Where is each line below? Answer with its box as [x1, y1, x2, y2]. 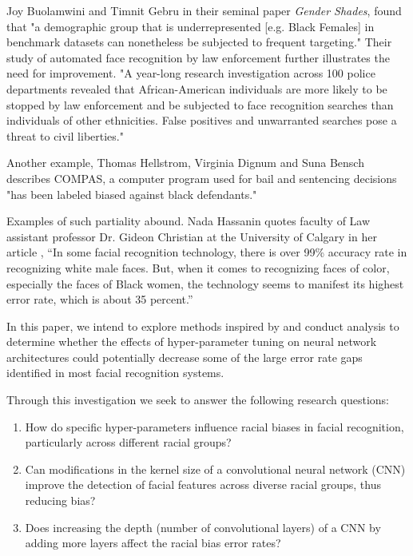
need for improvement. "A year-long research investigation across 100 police [6, 65, 375, 81]
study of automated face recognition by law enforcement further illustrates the [6, 49, 390, 66]
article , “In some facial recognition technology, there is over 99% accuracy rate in [6, 244, 407, 260]
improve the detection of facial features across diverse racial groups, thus [25, 476, 381, 493]
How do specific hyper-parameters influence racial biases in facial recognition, [25, 418, 404, 435]
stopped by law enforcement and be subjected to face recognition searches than [6, 96, 394, 113]
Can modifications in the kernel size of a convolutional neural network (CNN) [25, 460, 406, 477]
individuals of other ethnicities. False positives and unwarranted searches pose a [6, 112, 397, 129]
